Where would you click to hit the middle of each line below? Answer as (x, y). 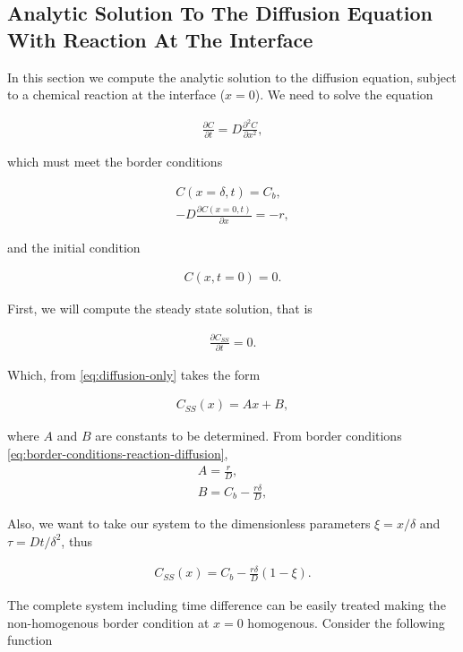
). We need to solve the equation (344, 94)
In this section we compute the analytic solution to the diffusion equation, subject (232, 77)
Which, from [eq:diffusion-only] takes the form (134, 374)
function (30, 640)
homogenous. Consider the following (346, 622)
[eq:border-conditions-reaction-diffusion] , (118, 454)
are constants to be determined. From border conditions (249, 436)
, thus (77, 540)
